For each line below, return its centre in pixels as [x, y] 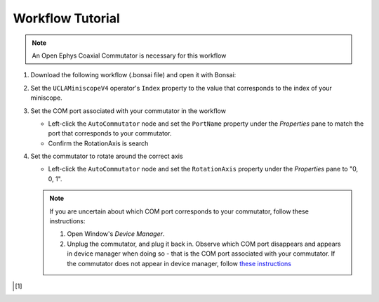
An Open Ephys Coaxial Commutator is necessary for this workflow [129, 55]
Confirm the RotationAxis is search [98, 143]
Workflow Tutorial [67, 18]
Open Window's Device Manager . [116, 234]
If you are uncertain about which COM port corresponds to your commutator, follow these [179, 211]
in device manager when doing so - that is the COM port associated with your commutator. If [201, 254]
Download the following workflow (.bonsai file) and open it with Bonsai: [133, 75]
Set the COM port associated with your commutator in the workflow [128, 111]
